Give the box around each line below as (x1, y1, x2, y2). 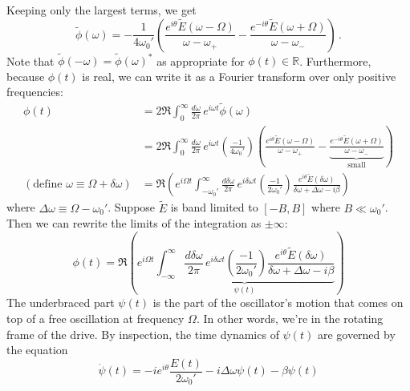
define (33, 179, 63, 191)
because (6, 67, 45, 84)
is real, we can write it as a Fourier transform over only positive (82, 67, 396, 84)
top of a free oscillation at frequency (6, 309, 185, 326)
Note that (6, 52, 55, 69)
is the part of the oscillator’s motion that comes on (152, 294, 404, 311)
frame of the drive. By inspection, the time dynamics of (6, 325, 279, 342)
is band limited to (170, 199, 258, 216)
